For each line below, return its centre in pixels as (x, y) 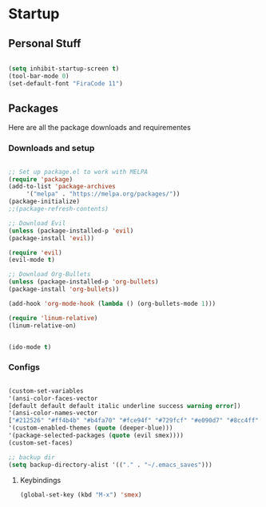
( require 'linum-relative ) (53, 318)
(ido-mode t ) (30, 347)
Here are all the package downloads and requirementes (100, 128)
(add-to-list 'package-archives (62, 187)
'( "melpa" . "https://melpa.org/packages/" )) (103, 194)
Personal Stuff (45, 44)
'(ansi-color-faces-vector (53, 398)
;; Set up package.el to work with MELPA (78, 172)
